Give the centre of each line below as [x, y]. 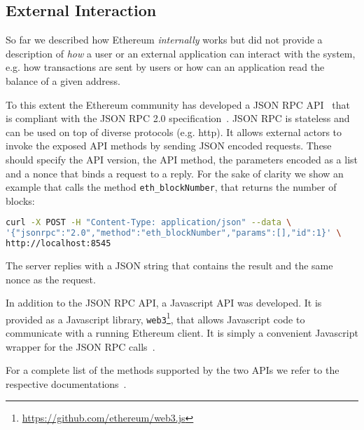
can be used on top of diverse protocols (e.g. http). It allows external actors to [174, 132]
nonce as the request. [51, 279]
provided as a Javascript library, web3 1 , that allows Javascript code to [155, 318]
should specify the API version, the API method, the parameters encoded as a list [182, 159]
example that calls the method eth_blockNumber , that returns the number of [171, 187]
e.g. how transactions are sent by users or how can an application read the [165, 67]
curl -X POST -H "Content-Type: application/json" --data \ [149, 223]
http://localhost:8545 [58, 244]
